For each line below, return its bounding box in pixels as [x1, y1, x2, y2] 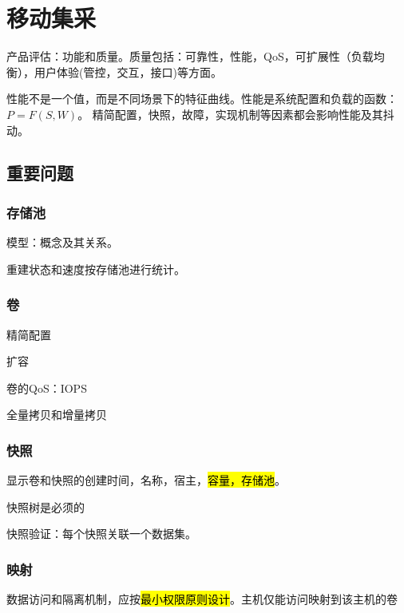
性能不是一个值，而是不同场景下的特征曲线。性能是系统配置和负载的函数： [6, 90, 398, 107]
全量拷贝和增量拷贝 [6, 406, 107, 423]
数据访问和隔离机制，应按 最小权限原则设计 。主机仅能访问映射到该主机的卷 [6, 591, 398, 607]
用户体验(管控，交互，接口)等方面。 [34, 63, 222, 80]
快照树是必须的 [6, 498, 85, 515]
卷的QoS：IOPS [6, 379, 87, 396]
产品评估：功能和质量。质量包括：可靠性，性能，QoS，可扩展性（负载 [6, 48, 374, 65]
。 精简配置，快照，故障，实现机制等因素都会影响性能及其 [77, 105, 383, 122]
